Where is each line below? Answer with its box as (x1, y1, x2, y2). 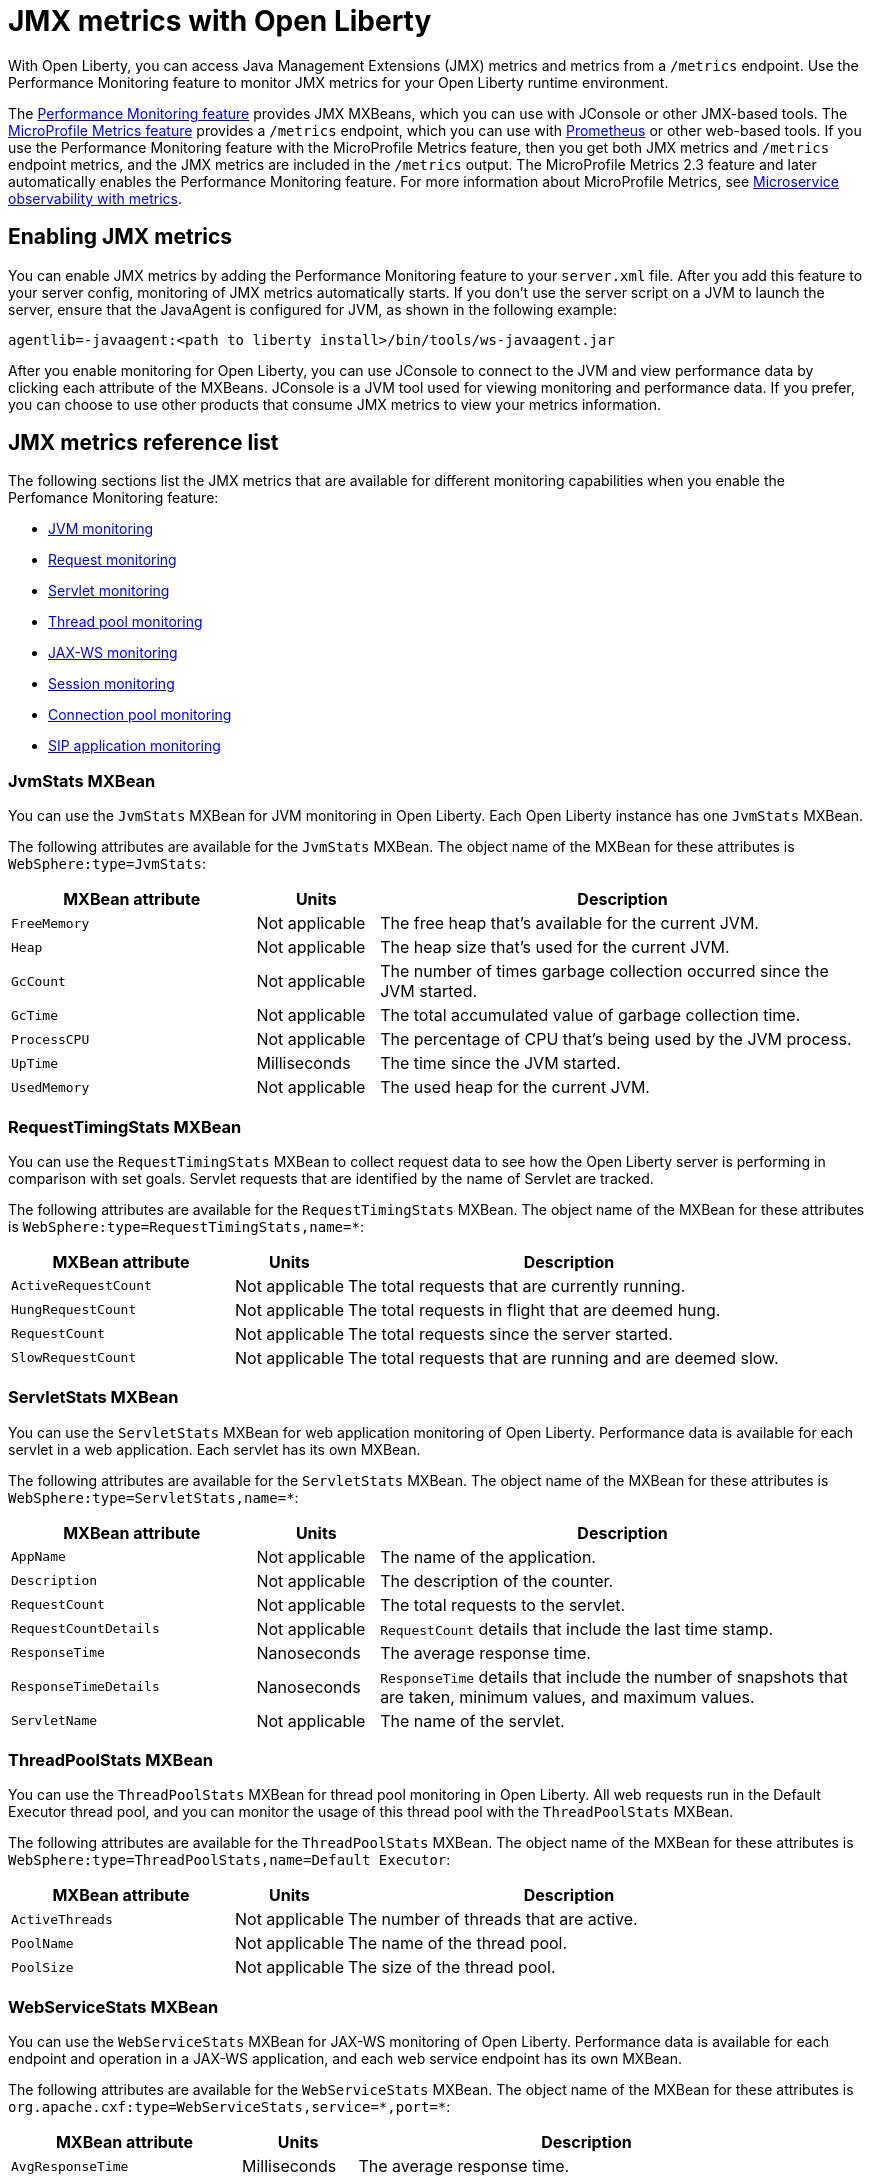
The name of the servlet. (380, 1710, 565, 1731)
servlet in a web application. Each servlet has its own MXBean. (8, 1440, 421, 1458)
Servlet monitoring (48, 582, 170, 600)
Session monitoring (48, 675, 175, 693)
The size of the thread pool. (347, 1957, 556, 1978)
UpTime (11, 1055, 58, 1071)
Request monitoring (48, 551, 177, 569)
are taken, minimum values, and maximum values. (380, 1686, 755, 1707)
